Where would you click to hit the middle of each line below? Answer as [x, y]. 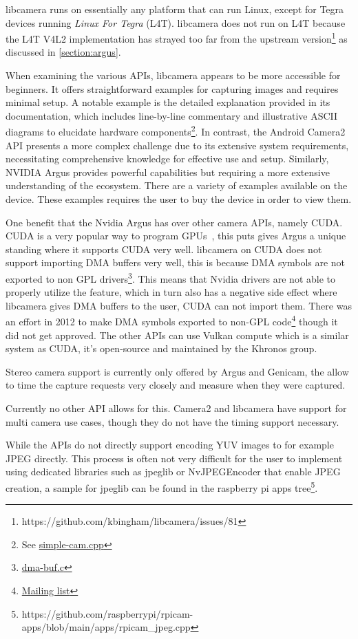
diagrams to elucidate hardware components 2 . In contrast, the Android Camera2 [176, 131]
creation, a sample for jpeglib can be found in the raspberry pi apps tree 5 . [162, 487]
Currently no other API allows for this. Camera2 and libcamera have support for [176, 408]
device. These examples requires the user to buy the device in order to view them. [179, 199]
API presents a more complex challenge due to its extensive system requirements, [177, 145]
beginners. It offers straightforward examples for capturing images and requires [172, 88]
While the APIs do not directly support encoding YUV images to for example [170, 445]
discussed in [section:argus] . [63, 52]
